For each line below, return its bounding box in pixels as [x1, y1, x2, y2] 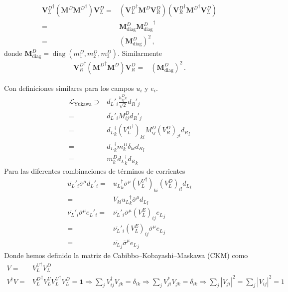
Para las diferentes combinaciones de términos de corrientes [4, 165, 185, 176]
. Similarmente [117, 48, 162, 58]
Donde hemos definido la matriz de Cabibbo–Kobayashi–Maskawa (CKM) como [4, 250, 248, 261]
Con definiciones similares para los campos [4, 82, 134, 93]
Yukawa [74, 101, 92, 107]
